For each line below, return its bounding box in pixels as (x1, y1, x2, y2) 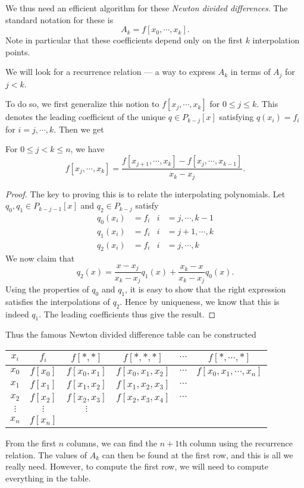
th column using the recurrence (179, 436, 293, 449)
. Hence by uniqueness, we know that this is (120, 295, 280, 307)
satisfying (219, 111, 254, 123)
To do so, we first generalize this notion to (5, 97, 159, 110)
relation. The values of (5, 448, 87, 461)
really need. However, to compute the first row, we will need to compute (5, 460, 268, 473)
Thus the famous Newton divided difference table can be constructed (5, 328, 256, 341)
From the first (5, 436, 57, 449)
